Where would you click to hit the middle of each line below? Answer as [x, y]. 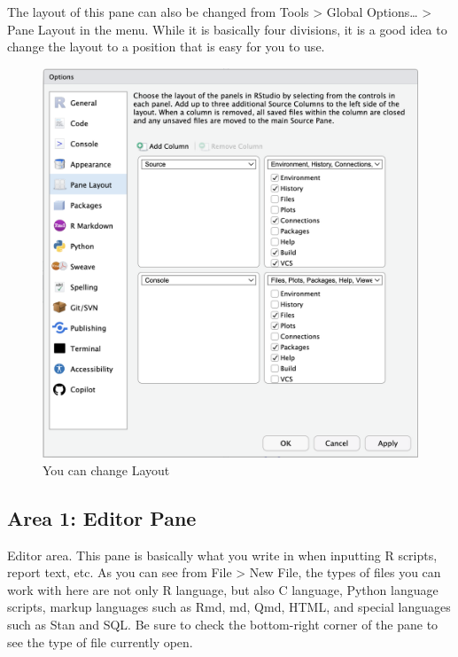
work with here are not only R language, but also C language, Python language [223, 589]
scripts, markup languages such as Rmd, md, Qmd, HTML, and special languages [229, 607]
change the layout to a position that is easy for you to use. [166, 47]
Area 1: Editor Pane [102, 517]
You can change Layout [106, 469]
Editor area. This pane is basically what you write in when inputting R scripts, [222, 555]
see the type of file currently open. [100, 641]
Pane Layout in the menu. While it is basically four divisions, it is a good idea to [227, 29]
